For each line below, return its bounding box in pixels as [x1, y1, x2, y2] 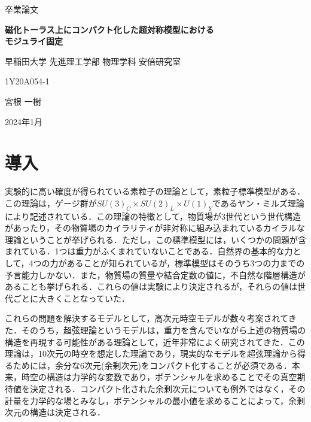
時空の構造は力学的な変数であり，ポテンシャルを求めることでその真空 [21, 371, 297, 383]
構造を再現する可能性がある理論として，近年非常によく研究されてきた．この [5, 335, 305, 348]
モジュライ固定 [5, 35, 63, 47]
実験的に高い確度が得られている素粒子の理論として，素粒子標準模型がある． [5, 185, 306, 198]
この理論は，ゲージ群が [5, 196, 97, 209]
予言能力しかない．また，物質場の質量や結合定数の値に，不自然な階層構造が [5, 268, 306, 281]
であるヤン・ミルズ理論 [212, 196, 304, 209]
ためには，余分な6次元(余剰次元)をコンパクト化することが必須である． [13, 359, 292, 371]
